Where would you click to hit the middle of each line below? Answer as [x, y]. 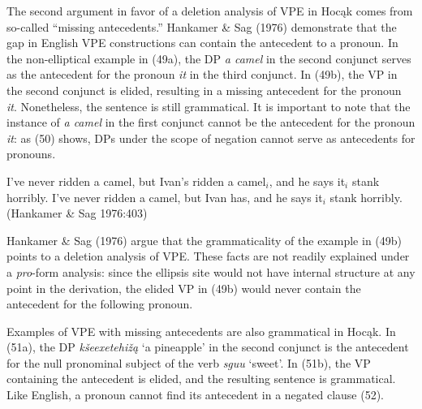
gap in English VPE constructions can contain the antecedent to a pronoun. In [202, 43]
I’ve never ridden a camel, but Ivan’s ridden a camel [136, 181]
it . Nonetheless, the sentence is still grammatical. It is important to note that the [209, 106]
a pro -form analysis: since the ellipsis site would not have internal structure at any [211, 271]
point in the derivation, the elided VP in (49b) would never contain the [184, 288]
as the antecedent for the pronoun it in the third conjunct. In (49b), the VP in [202, 74]
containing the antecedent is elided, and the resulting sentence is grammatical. [201, 379]
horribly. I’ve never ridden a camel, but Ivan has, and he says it [165, 197]
